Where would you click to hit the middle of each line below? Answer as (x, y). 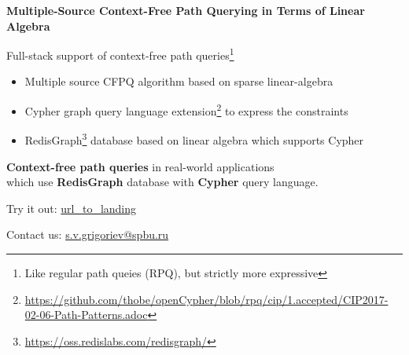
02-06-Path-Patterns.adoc (86, 315)
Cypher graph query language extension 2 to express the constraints (186, 110)
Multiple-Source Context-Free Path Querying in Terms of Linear (186, 10)
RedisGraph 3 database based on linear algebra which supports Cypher (194, 139)
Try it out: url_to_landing (72, 208)
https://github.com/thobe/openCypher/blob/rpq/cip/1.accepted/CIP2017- (206, 299)
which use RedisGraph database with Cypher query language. (162, 182)
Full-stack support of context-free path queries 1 (120, 54)
